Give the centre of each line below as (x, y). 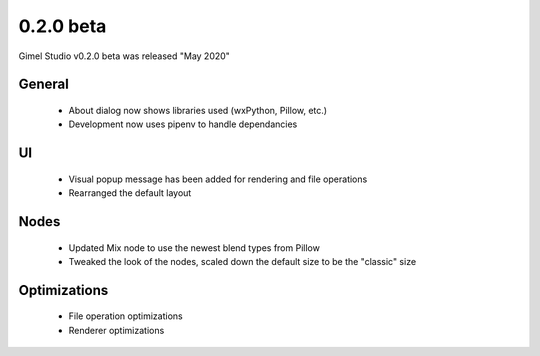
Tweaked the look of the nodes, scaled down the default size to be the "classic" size (242, 261)
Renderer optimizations (116, 330)
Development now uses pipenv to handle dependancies (183, 124)
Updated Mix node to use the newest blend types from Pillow (194, 247)
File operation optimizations (126, 316)
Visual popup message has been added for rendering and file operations (218, 179)
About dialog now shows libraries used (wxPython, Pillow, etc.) (198, 110)
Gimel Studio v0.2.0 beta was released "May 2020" (124, 56)
